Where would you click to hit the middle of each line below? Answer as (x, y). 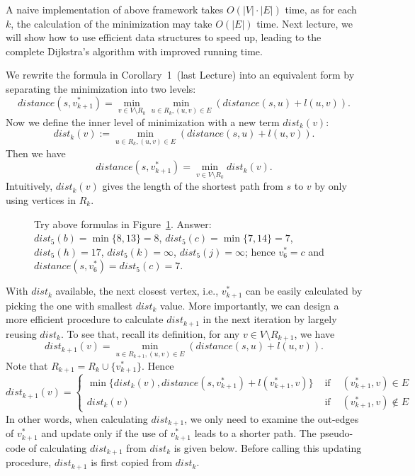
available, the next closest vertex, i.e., (137, 291)
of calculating (58, 447)
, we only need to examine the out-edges (272, 418)
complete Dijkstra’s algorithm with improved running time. (134, 51)
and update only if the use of (104, 433)
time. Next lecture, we (305, 23)
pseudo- (336, 433)
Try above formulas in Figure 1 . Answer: (123, 223)
